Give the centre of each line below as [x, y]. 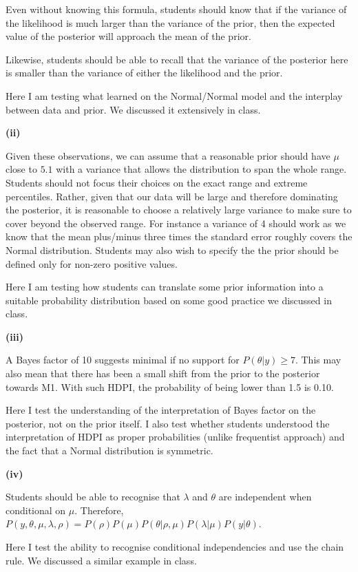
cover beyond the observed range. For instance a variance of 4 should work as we [176, 223]
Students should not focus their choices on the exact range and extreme [157, 182]
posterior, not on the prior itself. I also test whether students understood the [168, 423]
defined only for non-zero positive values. [92, 263]
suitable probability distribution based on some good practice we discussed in [169, 300]
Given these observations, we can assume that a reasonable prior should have [168, 155]
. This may [318, 360]
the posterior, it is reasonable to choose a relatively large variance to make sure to [179, 210]
